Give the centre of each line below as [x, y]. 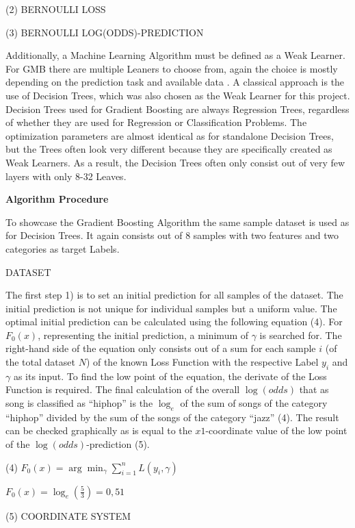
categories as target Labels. [63, 248]
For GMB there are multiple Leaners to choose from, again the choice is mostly [172, 68]
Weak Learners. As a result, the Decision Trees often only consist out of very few [175, 162]
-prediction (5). [118, 444]
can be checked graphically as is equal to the [99, 430]
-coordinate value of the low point [276, 430]
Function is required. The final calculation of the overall [123, 389]
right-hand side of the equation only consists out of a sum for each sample [161, 348]
